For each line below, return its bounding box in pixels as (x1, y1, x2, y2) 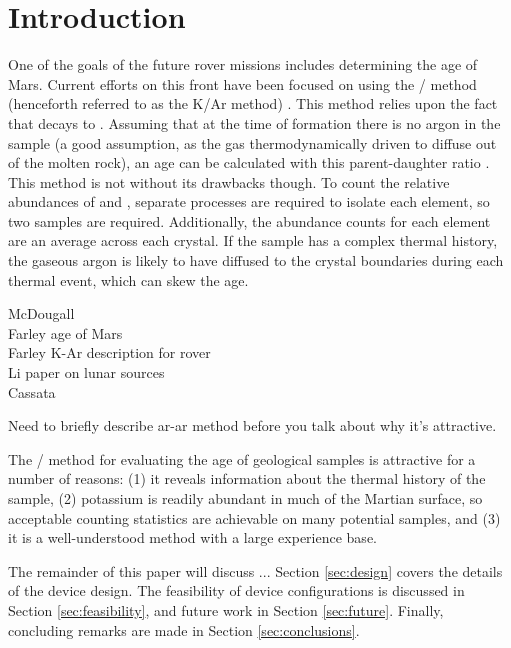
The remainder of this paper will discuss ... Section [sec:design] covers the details (8, 560, 503, 581)
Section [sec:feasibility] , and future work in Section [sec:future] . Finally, (8, 599, 444, 620)
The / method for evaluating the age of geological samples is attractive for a (8, 448, 476, 469)
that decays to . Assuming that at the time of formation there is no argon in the (8, 112, 501, 133)
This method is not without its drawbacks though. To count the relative (8, 171, 450, 192)
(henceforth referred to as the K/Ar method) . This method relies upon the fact (8, 93, 498, 114)
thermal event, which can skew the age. (8, 269, 249, 290)
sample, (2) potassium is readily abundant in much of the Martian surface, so (8, 488, 483, 508)
